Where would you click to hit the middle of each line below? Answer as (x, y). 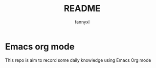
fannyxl (82, 22)
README (82, 8)
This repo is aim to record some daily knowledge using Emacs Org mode (78, 60)
